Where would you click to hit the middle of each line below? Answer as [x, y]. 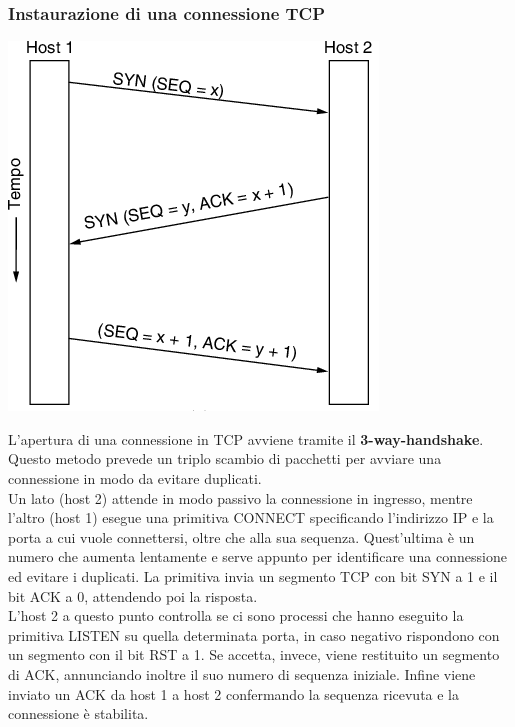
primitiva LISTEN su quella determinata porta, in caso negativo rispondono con [254, 634]
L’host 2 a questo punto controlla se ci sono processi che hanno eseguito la [236, 615]
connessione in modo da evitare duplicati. [135, 478]
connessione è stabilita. [78, 713]
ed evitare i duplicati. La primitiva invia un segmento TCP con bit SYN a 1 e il [253, 575]
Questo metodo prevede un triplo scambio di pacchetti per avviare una [225, 458]
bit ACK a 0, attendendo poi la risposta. [133, 595]
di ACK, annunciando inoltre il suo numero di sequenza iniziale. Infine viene [242, 673]
